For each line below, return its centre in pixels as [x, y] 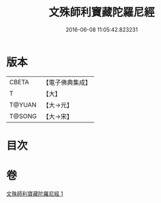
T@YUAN [23, 105]
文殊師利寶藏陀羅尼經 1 [35, 193]
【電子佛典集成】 [67, 82]
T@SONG [23, 116]
